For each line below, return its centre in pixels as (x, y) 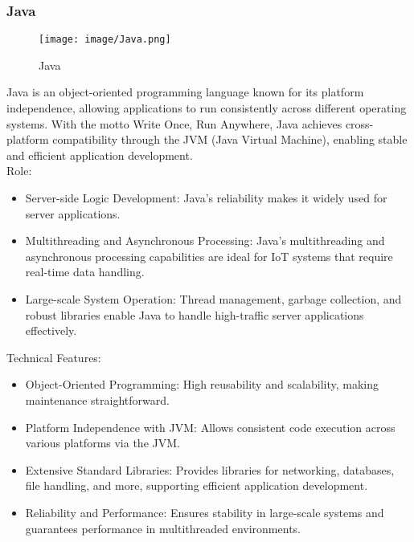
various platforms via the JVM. (102, 443)
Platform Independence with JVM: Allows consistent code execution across (210, 427)
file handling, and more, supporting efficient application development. (197, 485)
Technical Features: (54, 357)
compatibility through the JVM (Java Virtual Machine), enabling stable (230, 139)
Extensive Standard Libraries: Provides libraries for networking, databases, (210, 469)
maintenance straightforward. (97, 399)
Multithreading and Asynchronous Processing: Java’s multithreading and (205, 240)
